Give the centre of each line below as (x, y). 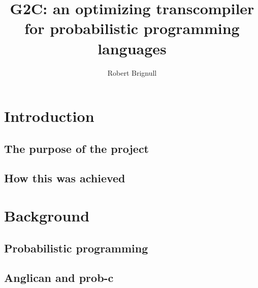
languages (132, 48)
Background (47, 216)
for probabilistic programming (132, 28)
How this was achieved (65, 178)
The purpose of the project (77, 148)
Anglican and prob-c (59, 278)
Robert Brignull (132, 72)
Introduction (49, 116)
